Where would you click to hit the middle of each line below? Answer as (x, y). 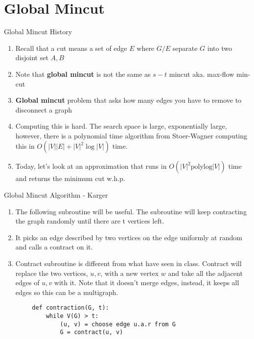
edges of (27, 282)
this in (25, 146)
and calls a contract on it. (54, 247)
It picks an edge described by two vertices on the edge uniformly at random (129, 237)
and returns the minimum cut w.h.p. (70, 178)
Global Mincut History (38, 32)
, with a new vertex (130, 273)
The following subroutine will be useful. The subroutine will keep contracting (131, 211)
